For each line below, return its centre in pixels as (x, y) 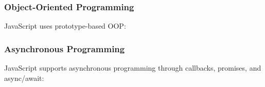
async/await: (24, 78)
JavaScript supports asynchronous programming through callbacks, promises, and (133, 68)
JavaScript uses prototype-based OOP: (65, 26)
